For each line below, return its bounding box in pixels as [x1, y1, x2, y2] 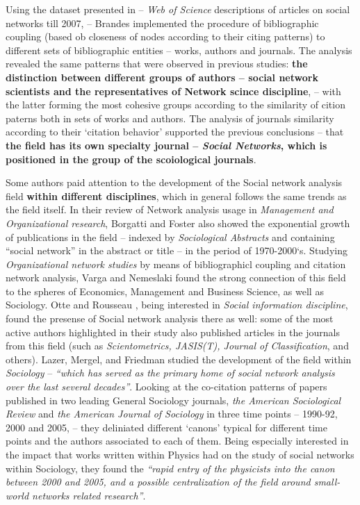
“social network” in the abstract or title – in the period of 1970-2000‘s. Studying [6, 243, 347, 258]
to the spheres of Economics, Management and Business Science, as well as [6, 283, 324, 298]
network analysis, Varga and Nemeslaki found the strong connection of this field [6, 270, 346, 285]
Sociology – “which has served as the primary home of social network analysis [6, 365, 335, 380]
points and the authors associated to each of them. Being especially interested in [6, 433, 349, 448]
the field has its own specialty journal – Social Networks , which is [6, 138, 327, 152]
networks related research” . [32, 488, 146, 502]
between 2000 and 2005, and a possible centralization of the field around [6, 474, 311, 489]
